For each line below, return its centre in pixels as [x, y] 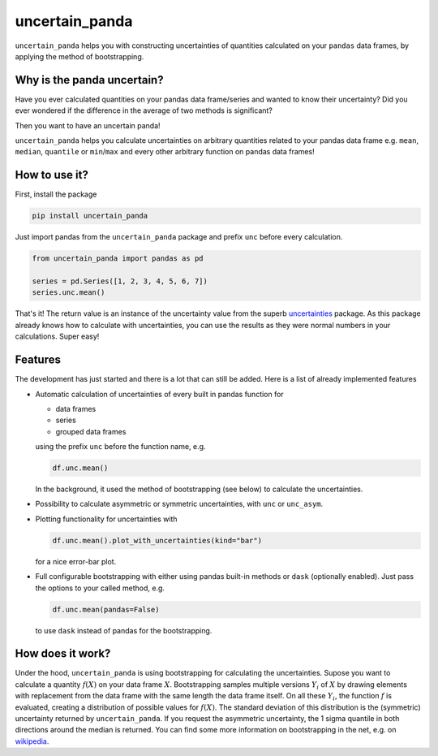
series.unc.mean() [69, 293]
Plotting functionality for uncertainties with [106, 519]
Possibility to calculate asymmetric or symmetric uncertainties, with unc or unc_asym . [179, 504]
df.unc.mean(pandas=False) [106, 609]
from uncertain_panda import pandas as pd [118, 259]
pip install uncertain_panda [90, 216]
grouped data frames [91, 431]
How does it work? [63, 654]
